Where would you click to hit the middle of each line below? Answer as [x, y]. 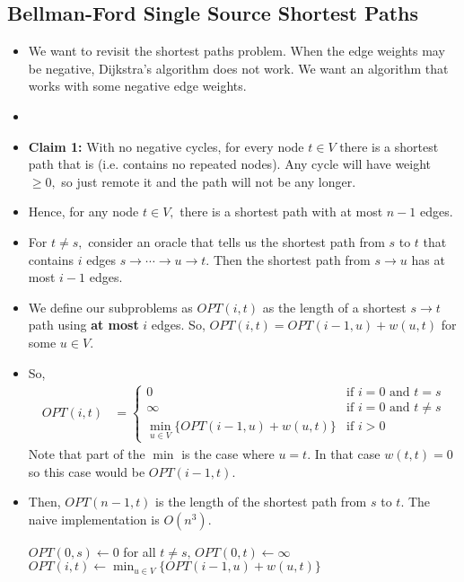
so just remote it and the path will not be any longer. [209, 181]
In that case [347, 453]
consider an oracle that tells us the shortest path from [236, 241]
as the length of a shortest [334, 307]
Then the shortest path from [292, 259]
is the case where [228, 453]
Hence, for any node [83, 212]
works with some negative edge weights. [137, 86]
